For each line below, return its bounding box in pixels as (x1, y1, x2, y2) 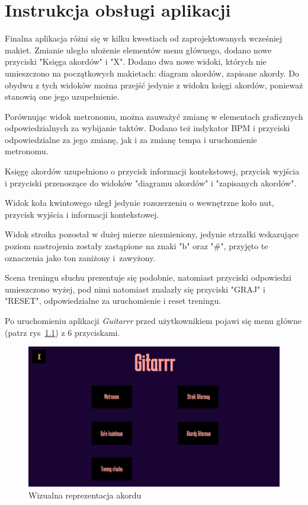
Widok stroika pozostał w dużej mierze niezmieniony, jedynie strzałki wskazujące (5, 228, 299, 240)
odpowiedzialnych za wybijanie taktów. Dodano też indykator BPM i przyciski (5, 122, 290, 134)
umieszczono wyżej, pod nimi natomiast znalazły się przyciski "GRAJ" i (5, 282, 265, 295)
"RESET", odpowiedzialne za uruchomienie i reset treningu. (5, 294, 222, 307)
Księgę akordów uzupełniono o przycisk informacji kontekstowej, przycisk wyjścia (5, 165, 300, 177)
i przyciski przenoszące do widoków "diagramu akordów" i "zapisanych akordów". (5, 176, 297, 189)
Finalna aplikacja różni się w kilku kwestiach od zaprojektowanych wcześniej (5, 32, 283, 45)
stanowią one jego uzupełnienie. (5, 90, 120, 103)
